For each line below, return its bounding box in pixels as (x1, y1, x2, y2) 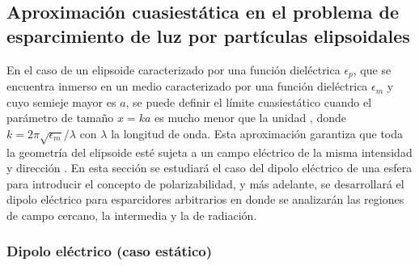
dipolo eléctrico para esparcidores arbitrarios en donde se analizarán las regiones (6, 191, 404, 208)
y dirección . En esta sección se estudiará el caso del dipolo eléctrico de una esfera (6, 159, 413, 176)
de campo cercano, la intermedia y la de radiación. (6, 206, 257, 223)
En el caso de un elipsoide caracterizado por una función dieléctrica (6, 61, 341, 78)
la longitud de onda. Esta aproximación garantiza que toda (111, 125, 404, 141)
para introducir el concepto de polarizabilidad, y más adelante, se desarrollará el (6, 175, 404, 192)
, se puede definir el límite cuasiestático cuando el (125, 93, 372, 110)
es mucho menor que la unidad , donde (154, 109, 346, 126)
